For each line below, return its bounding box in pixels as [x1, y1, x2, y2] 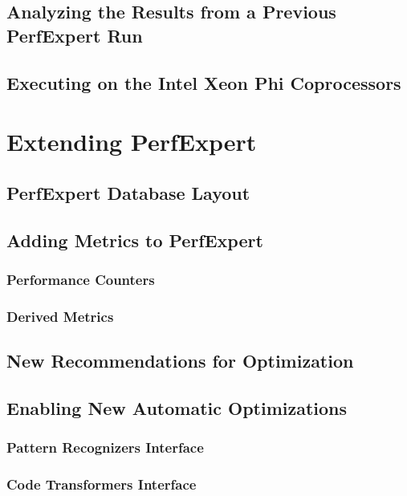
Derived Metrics [6, 306, 114, 326]
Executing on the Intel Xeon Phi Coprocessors [6, 70, 401, 95]
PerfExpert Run [6, 22, 143, 47]
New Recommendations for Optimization [6, 348, 354, 372]
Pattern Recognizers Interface [6, 437, 204, 457]
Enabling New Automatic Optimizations [6, 395, 348, 420]
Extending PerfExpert [6, 125, 257, 158]
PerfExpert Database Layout [6, 180, 250, 205]
